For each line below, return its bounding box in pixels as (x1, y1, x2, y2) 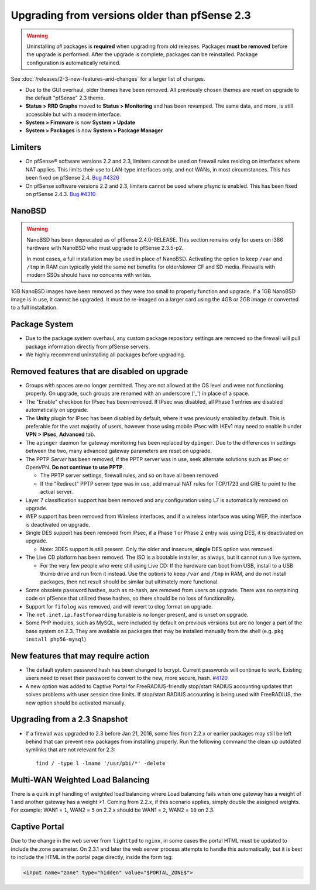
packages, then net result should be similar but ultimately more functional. (40, 578, 219, 585)
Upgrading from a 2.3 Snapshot (11, 714, 128, 724)
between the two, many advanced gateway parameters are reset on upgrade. (25, 448, 212, 455)
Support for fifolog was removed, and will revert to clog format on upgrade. (25, 603, 213, 610)
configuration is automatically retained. (26, 59, 121, 66)
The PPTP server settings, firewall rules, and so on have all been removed (40, 472, 218, 479)
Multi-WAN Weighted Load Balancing (11, 775, 150, 785)
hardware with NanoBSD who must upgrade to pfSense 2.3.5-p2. (26, 245, 184, 252)
